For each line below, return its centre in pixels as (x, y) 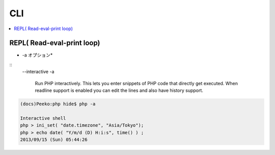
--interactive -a (38, 72)
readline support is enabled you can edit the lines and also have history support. (119, 91)
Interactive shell (43, 118)
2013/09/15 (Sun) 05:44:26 (54, 139)
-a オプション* (37, 55)
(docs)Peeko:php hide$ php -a (58, 104)
